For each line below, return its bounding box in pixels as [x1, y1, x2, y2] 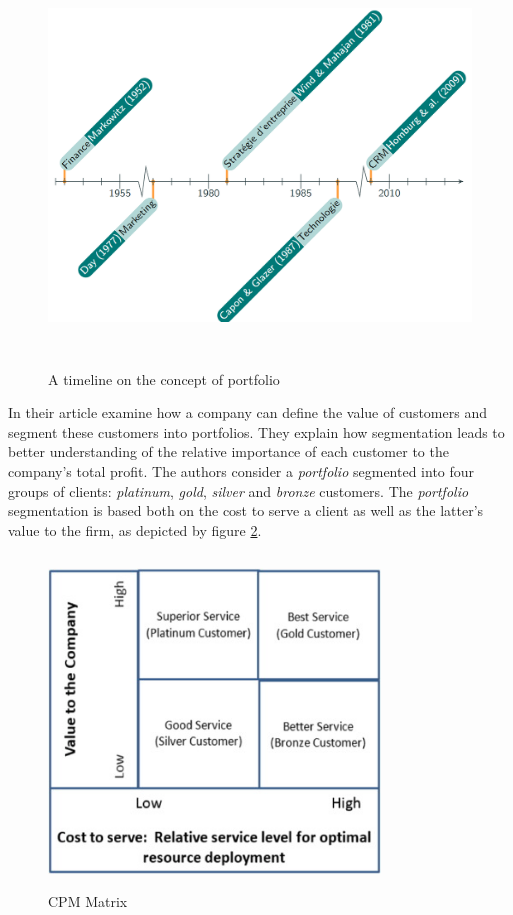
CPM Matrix [48, 891, 128, 912]
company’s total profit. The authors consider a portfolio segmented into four [8, 460, 475, 481]
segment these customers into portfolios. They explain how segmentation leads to [8, 421, 505, 442]
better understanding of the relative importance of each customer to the [8, 441, 449, 462]
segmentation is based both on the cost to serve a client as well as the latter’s [8, 500, 484, 521]
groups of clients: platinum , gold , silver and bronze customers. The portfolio [8, 480, 469, 501]
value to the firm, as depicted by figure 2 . [8, 519, 262, 540]
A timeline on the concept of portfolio [48, 368, 280, 389]
